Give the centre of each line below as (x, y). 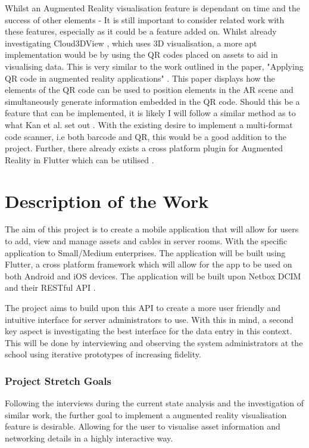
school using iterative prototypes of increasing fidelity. (103, 354)
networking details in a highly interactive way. (89, 438)
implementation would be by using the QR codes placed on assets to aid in (141, 55)
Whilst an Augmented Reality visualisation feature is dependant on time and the (153, 8)
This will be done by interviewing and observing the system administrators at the (154, 342)
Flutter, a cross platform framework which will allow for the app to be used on (149, 264)
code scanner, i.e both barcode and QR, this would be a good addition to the (146, 136)
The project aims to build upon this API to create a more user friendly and (143, 307)
